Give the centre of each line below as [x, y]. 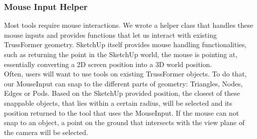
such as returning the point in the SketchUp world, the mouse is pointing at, [121, 54]
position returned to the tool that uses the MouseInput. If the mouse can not [122, 112]
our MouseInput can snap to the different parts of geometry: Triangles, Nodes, [124, 83]
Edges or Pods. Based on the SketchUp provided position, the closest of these [122, 93]
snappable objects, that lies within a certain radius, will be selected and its [118, 103]
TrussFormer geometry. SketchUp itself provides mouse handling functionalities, [126, 44]
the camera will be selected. [46, 132]
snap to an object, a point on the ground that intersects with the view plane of [124, 122]
